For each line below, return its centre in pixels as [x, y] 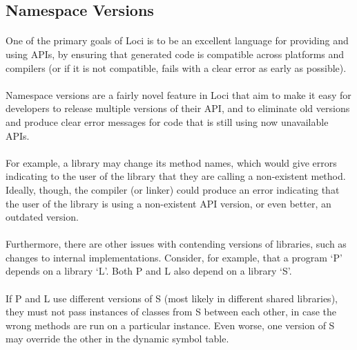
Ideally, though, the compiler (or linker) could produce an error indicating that [173, 189]
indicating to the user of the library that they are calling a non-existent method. [176, 176]
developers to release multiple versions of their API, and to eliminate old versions [178, 108]
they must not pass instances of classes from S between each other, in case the [171, 312]
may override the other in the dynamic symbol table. [117, 339]
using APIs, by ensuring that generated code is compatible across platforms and [175, 54]
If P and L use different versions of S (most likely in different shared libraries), [172, 298]
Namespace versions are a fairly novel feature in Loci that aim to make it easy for [178, 94]
